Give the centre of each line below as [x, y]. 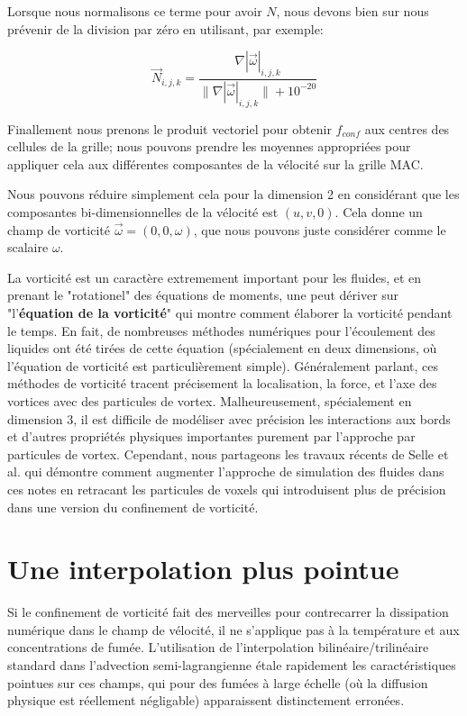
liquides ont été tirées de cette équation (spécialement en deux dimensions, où [222, 348]
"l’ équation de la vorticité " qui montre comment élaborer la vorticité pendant [230, 313]
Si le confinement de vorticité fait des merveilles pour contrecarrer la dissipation [228, 612]
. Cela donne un [379, 212]
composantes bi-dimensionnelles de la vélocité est [143, 212]
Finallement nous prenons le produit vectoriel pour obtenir [169, 128]
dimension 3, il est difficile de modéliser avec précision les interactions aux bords [229, 418]
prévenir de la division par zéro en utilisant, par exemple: [165, 28]
